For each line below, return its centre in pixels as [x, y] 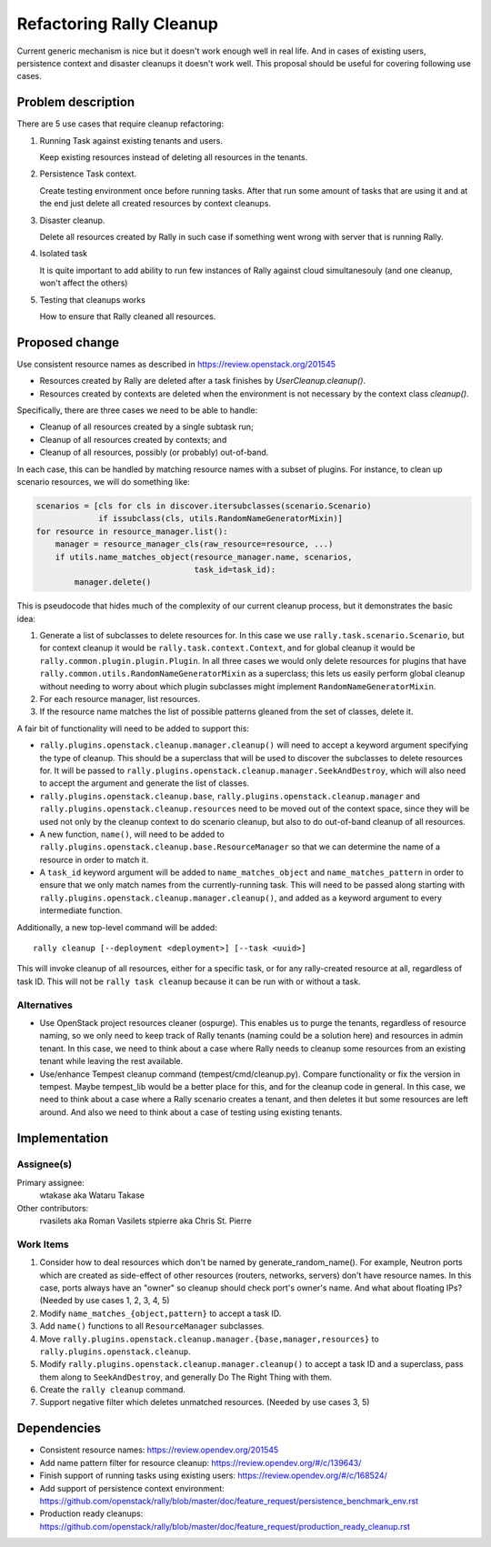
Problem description [76, 102]
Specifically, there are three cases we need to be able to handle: [137, 410]
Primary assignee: [51, 1182]
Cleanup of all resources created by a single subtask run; [146, 427]
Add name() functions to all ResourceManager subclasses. [152, 1326]
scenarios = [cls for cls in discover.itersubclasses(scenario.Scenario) [204, 506]
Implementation [63, 1138]
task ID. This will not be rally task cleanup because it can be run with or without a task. [189, 981]
